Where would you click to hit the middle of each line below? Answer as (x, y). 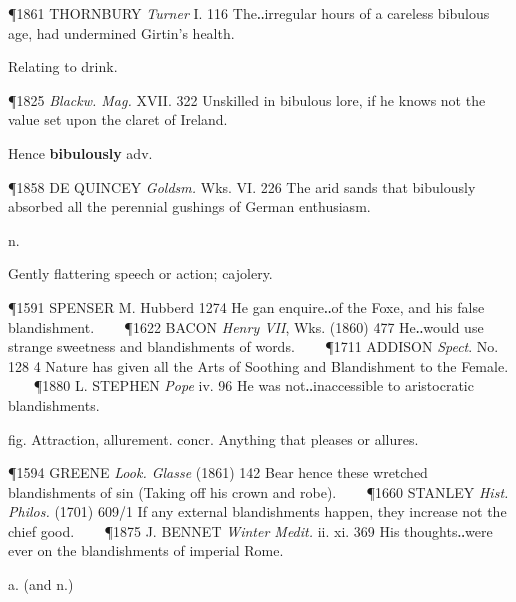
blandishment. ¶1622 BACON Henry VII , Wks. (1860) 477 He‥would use (246, 326)
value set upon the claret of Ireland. (118, 119)
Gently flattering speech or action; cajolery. (140, 273)
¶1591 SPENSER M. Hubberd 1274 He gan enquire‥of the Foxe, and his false (246, 306)
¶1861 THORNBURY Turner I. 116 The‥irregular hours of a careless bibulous (249, 13)
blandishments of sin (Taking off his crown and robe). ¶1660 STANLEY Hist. (258, 491)
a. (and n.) (41, 584)
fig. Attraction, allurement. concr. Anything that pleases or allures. (213, 438)
